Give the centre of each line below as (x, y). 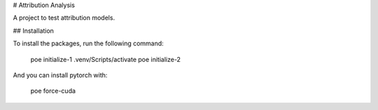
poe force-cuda (53, 91)
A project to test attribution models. (64, 18)
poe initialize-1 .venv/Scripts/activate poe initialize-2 (106, 59)
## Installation (33, 31)
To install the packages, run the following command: (88, 44)
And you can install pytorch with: (60, 75)
